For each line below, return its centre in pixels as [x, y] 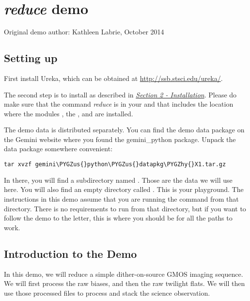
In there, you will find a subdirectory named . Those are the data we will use [118, 180]
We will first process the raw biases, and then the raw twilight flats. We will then [125, 283]
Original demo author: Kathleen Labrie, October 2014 [84, 32]
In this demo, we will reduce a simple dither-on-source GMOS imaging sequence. [124, 274]
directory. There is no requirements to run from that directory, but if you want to [125, 208]
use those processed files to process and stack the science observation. [107, 293]
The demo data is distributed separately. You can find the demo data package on [124, 130]
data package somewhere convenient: [58, 149]
